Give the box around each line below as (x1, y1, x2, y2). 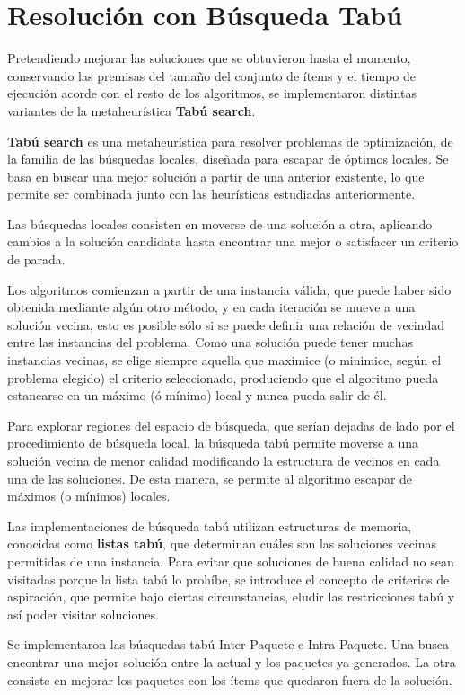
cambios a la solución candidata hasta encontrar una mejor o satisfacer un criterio (7, 232, 459, 251)
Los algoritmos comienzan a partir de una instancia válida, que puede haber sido (7, 280, 452, 298)
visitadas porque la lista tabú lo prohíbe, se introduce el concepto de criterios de (7, 569, 450, 588)
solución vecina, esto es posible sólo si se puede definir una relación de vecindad (7, 315, 445, 334)
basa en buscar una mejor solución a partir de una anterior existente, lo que (7, 166, 425, 185)
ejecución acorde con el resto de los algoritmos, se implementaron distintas (7, 84, 417, 102)
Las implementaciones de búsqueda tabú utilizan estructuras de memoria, (7, 516, 412, 535)
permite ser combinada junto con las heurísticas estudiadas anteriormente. (7, 184, 416, 203)
